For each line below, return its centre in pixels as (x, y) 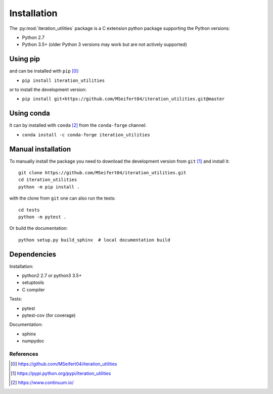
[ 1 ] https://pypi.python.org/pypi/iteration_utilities (61, 373)
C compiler (33, 289)
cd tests (29, 210)
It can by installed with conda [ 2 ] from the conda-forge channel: (78, 125)
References (24, 354)
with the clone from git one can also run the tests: (62, 198)
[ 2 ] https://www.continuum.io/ (42, 383)
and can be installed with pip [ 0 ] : (44, 71)
